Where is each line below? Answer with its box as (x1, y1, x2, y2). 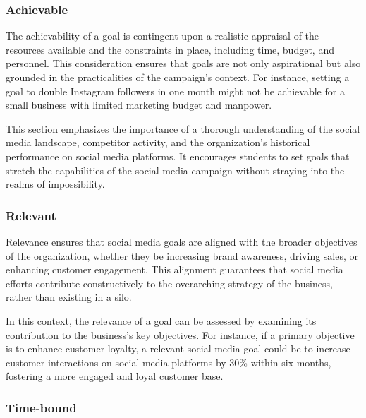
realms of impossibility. (6, 177, 105, 191)
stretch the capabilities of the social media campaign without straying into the (6, 162, 345, 177)
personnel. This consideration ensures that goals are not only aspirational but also (6, 56, 361, 71)
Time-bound (6, 398, 77, 416)
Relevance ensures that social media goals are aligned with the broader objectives (6, 234, 358, 249)
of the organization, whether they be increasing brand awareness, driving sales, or (6, 248, 359, 263)
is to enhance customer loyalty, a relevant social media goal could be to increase (6, 341, 350, 356)
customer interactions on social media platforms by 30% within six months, (6, 354, 331, 369)
